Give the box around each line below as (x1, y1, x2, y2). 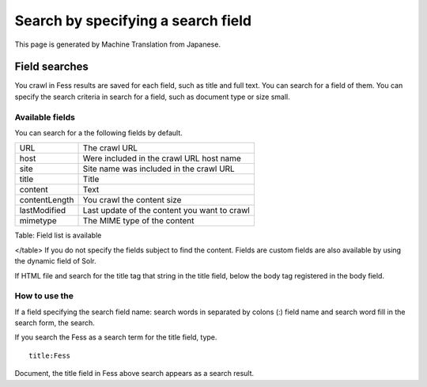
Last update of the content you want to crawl (82, 205, 251, 216)
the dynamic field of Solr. (14, 256, 96, 266)
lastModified (19, 205, 66, 216)
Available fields (14, 112, 75, 123)
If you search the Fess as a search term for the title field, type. (14, 332, 217, 342)
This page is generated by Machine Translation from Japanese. (14, 40, 221, 49)
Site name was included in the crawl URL (82, 163, 235, 174)
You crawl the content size (82, 195, 182, 206)
